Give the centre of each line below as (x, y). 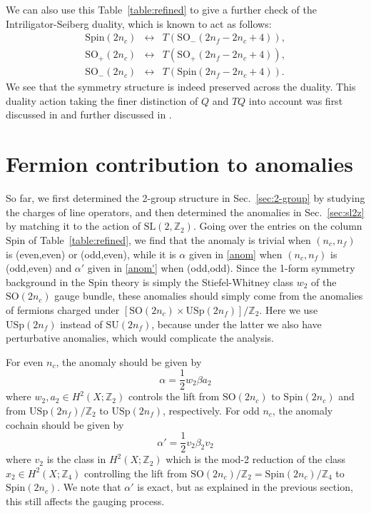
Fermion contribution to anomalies (179, 164)
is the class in (76, 459)
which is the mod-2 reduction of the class (256, 459)
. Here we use (289, 309)
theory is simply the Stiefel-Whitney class (202, 281)
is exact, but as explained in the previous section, (245, 487)
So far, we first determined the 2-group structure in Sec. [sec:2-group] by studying (185, 198)
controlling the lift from (136, 473)
